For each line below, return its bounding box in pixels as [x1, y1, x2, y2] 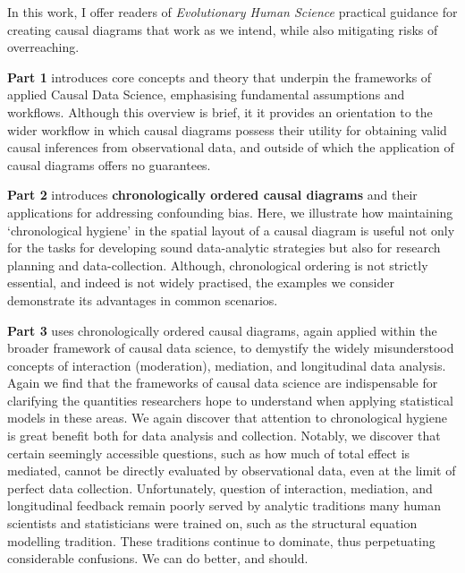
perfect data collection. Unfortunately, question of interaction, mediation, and [7, 478, 433, 497]
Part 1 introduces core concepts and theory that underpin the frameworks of [7, 67, 432, 86]
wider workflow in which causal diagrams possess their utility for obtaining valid [7, 120, 447, 139]
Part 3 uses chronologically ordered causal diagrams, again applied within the [7, 321, 437, 339]
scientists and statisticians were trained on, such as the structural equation [7, 514, 418, 533]
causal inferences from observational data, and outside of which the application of [7, 138, 454, 157]
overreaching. [7, 38, 80, 56]
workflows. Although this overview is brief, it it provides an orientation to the [7, 102, 433, 121]
